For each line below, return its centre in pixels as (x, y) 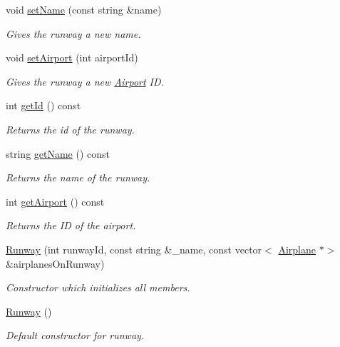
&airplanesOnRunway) (55, 263)
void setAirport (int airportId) (72, 57)
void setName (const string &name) (84, 9)
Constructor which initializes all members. (98, 287)
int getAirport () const (55, 201)
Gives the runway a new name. (73, 33)
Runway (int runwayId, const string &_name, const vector (134, 249)
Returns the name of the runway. (78, 177)
